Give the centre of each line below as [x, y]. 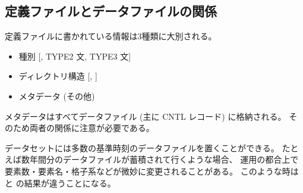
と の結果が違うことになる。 [60, 183]
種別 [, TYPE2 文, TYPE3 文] [75, 56]
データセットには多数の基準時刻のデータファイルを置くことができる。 [142, 147]
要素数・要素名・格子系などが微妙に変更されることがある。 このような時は [152, 171]
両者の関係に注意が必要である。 [92, 128]
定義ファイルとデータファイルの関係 [111, 11]
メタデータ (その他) [57, 96]
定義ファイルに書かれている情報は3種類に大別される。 [111, 36]
